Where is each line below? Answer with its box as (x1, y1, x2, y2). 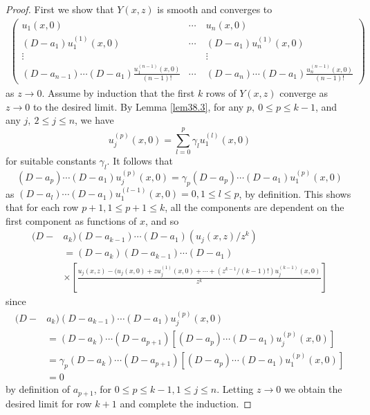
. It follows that (107, 154, 173, 168)
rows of (205, 86, 237, 100)
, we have (75, 113, 114, 127)
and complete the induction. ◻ (120, 396, 252, 410)
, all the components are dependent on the (165, 199, 344, 214)
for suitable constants (6, 154, 96, 168)
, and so (145, 213, 179, 228)
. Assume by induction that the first (41, 86, 195, 100)
